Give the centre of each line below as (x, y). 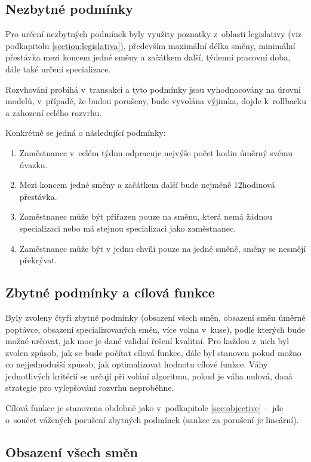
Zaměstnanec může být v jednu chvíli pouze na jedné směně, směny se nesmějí (163, 248)
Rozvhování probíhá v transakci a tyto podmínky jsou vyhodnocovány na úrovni (153, 89)
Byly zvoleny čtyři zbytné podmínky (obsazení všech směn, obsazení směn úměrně (155, 317)
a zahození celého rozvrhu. (54, 112)
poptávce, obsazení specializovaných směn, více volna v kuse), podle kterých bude (155, 329)
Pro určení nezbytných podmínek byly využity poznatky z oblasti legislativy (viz (154, 34)
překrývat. (38, 260)
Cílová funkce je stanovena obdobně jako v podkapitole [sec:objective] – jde (144, 408)
